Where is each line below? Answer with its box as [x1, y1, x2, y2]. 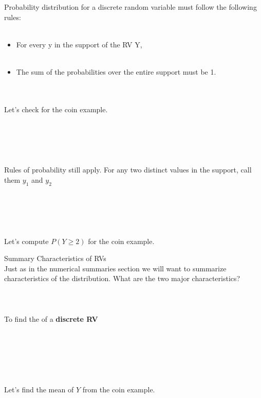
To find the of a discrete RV [4, 313, 98, 324]
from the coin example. [82, 384, 155, 394]
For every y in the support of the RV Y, [16, 39, 142, 49]
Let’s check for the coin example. [4, 103, 108, 114]
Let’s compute [4, 235, 49, 246]
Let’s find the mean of [4, 384, 74, 394]
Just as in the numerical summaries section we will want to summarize [4, 263, 227, 273]
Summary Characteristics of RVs [4, 253, 106, 264]
